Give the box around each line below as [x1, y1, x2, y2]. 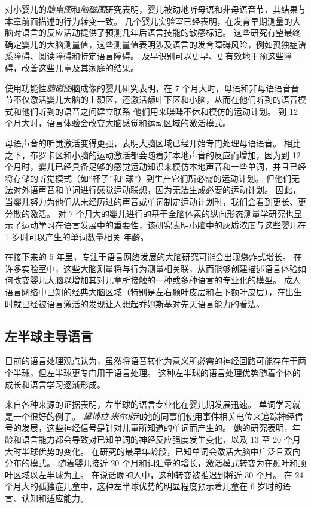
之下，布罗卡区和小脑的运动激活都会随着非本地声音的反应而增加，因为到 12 [5, 148, 301, 161]
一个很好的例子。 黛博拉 [13, 409, 108, 422]
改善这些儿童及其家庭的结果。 [21, 61, 139, 74]
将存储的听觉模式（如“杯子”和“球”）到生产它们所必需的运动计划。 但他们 [5, 172, 292, 184]
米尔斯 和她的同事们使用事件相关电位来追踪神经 [110, 409, 295, 422]
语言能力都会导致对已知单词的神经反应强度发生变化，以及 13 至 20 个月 [21, 433, 301, 446]
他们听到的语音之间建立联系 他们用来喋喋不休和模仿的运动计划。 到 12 [21, 105, 298, 117]
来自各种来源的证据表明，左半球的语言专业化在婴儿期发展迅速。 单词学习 [5, 398, 292, 411]
